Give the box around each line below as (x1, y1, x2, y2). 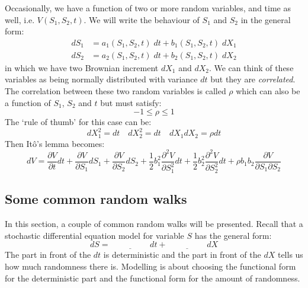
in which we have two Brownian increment (5, 61, 159, 73)
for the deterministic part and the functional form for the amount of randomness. (5, 271, 300, 284)
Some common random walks (5, 190, 187, 208)
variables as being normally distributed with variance (5, 73, 198, 85)
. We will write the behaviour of (84, 13, 200, 25)
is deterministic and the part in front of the (103, 248, 261, 261)
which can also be (236, 85, 300, 97)
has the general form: (194, 229, 272, 241)
